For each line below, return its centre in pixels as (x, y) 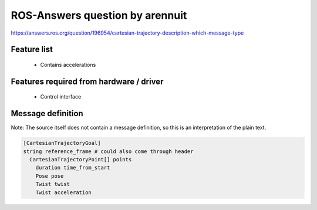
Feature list (32, 50)
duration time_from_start (73, 168)
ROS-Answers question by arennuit (99, 15)
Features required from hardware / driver (87, 81)
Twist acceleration (64, 192)
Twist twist (53, 184)
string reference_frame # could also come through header (108, 151)
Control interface (61, 97)
